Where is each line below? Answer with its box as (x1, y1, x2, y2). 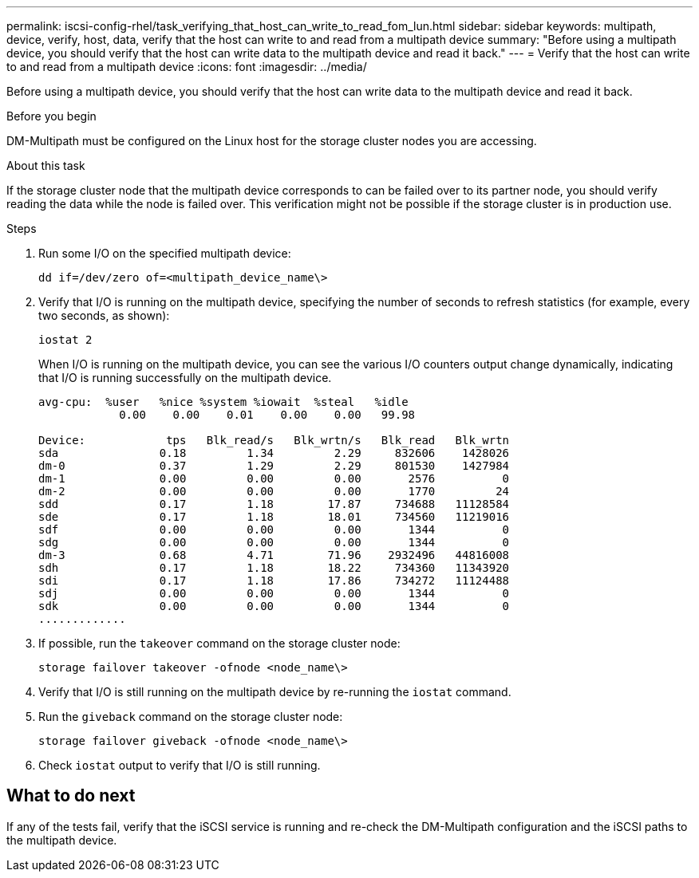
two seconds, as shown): (38, 309, 170, 322)
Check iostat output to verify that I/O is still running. (38, 758, 321, 772)
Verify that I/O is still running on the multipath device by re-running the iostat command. (38, 685, 511, 699)
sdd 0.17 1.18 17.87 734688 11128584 (38, 498, 510, 510)
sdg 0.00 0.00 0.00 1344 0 (38, 536, 510, 549)
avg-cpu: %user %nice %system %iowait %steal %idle (38, 396, 409, 408)
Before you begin (6, 109, 97, 123)
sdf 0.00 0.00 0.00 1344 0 (38, 523, 510, 536)
